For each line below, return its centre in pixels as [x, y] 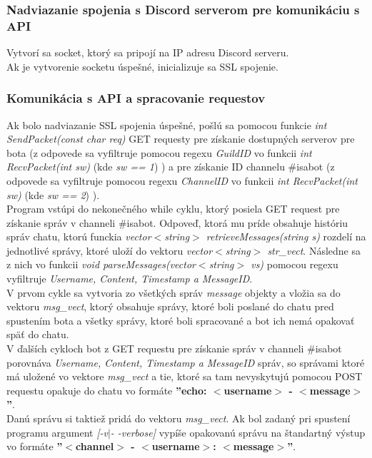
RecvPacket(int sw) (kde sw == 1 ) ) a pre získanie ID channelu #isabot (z [171, 167]
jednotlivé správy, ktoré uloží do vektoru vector [110, 250]
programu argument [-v [57, 432]
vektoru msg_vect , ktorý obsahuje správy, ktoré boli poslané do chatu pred [170, 306]
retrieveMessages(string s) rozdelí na [286, 236]
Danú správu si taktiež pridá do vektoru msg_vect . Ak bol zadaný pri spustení [179, 418]
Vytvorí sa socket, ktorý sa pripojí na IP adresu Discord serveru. [148, 52]
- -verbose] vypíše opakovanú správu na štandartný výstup [238, 432]
